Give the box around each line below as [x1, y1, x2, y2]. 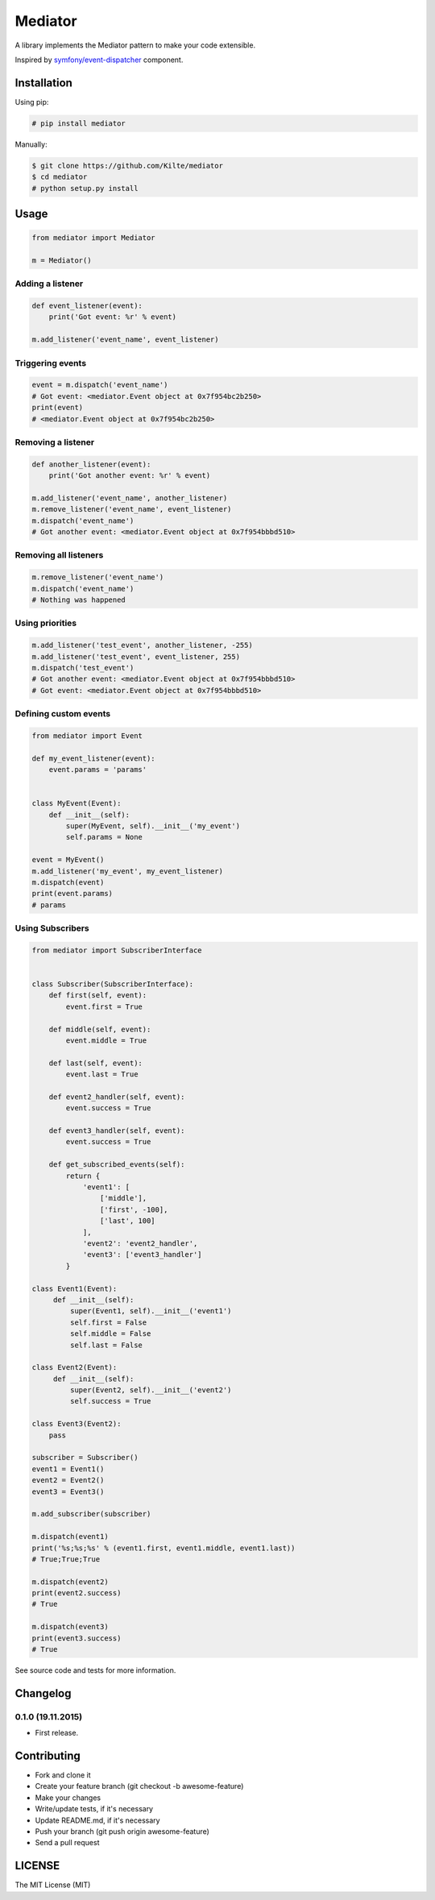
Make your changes [35, 1793, 101, 1803]
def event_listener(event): [31, 301, 143, 310]
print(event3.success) [31, 1633, 122, 1643]
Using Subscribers [14, 923, 90, 934]
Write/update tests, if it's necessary [35, 1804, 153, 1814]
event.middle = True [65, 1035, 147, 1045]
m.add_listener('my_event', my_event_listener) [31, 866, 223, 876]
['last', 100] [99, 1217, 156, 1226]
